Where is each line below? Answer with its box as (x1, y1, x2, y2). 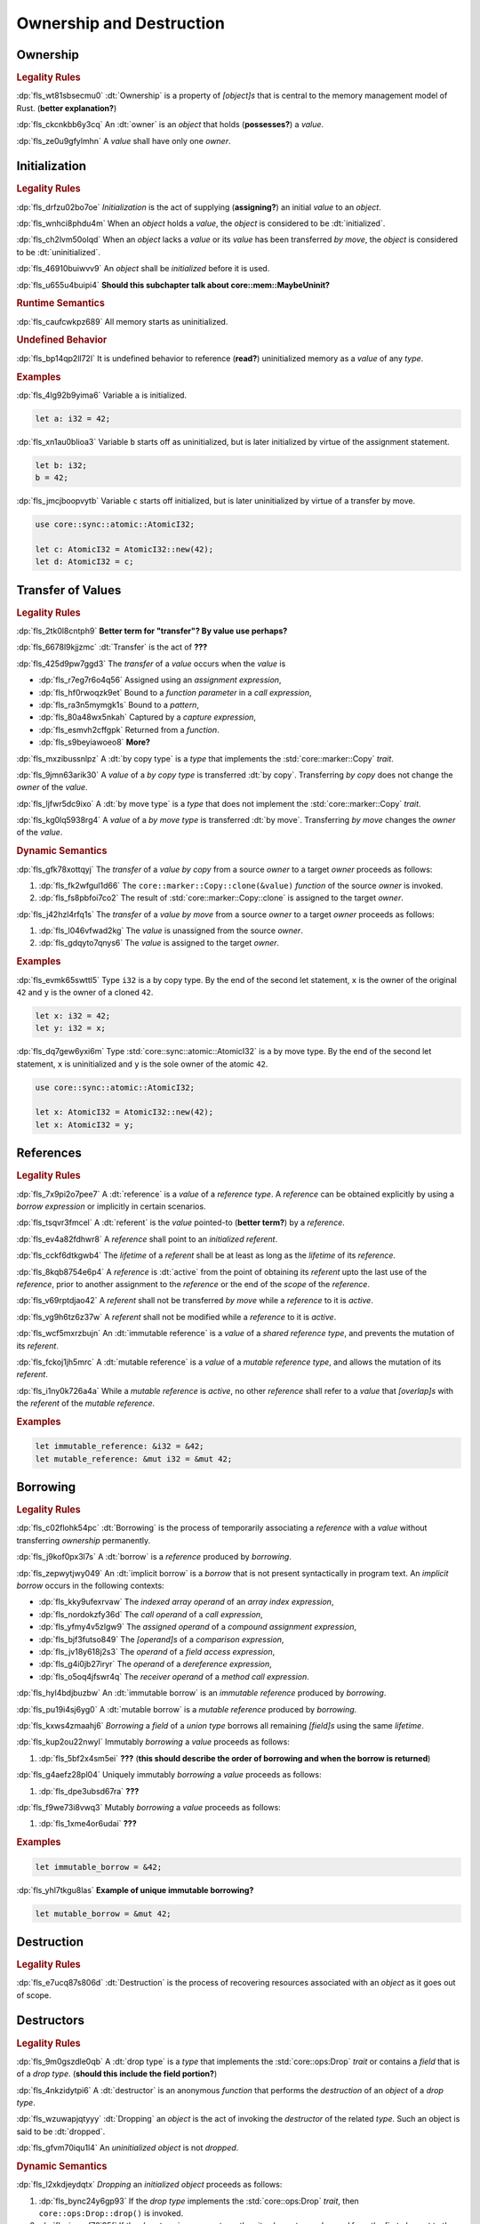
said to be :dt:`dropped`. (16, 2126, 106, 2137)
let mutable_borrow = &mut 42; (35, 1908, 172, 1919)
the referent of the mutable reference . (16, 1398, 156, 1409)
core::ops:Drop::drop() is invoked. (38, 2208, 184, 2219)
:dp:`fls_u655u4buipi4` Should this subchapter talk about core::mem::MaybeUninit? (16, 279, 331, 290)
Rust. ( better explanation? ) (16, 102, 117, 113)
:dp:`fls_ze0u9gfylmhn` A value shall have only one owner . (16, 135, 231, 146)
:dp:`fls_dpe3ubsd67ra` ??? (38, 1785, 140, 1796)
